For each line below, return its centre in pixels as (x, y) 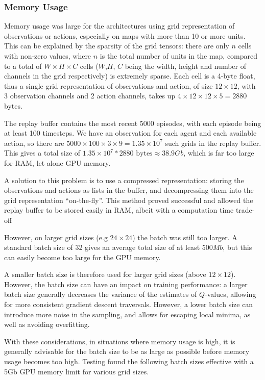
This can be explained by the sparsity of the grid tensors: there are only (117, 46)
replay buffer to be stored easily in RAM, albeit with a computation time (119, 210)
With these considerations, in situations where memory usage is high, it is (120, 341)
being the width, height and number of (185, 66)
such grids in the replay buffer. (213, 143)
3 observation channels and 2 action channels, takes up (90, 96)
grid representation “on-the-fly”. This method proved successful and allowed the (129, 200)
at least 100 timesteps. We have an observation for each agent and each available (130, 133)
